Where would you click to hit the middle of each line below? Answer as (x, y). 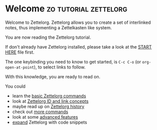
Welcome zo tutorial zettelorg (66, 9)
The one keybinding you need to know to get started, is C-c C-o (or (73, 62)
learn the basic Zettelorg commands (49, 96)
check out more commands (40, 112)
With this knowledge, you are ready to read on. (53, 76)
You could (15, 86)
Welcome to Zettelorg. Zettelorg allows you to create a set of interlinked (78, 22)
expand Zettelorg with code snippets (50, 122)
